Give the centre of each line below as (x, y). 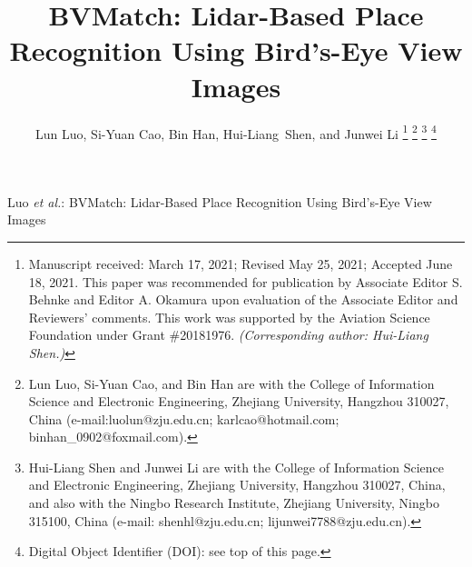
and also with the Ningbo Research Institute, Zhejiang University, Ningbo (234, 503)
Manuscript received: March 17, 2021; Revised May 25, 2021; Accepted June (241, 263)
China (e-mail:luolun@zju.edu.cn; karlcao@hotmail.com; (184, 418)
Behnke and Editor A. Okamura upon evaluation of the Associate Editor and (243, 299)
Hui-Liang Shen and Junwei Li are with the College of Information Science (236, 467)
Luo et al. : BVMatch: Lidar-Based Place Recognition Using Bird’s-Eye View (220, 201)
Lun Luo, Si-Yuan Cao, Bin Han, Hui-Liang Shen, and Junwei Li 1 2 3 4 (236, 132)
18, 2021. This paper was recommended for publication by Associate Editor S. (246, 281)
